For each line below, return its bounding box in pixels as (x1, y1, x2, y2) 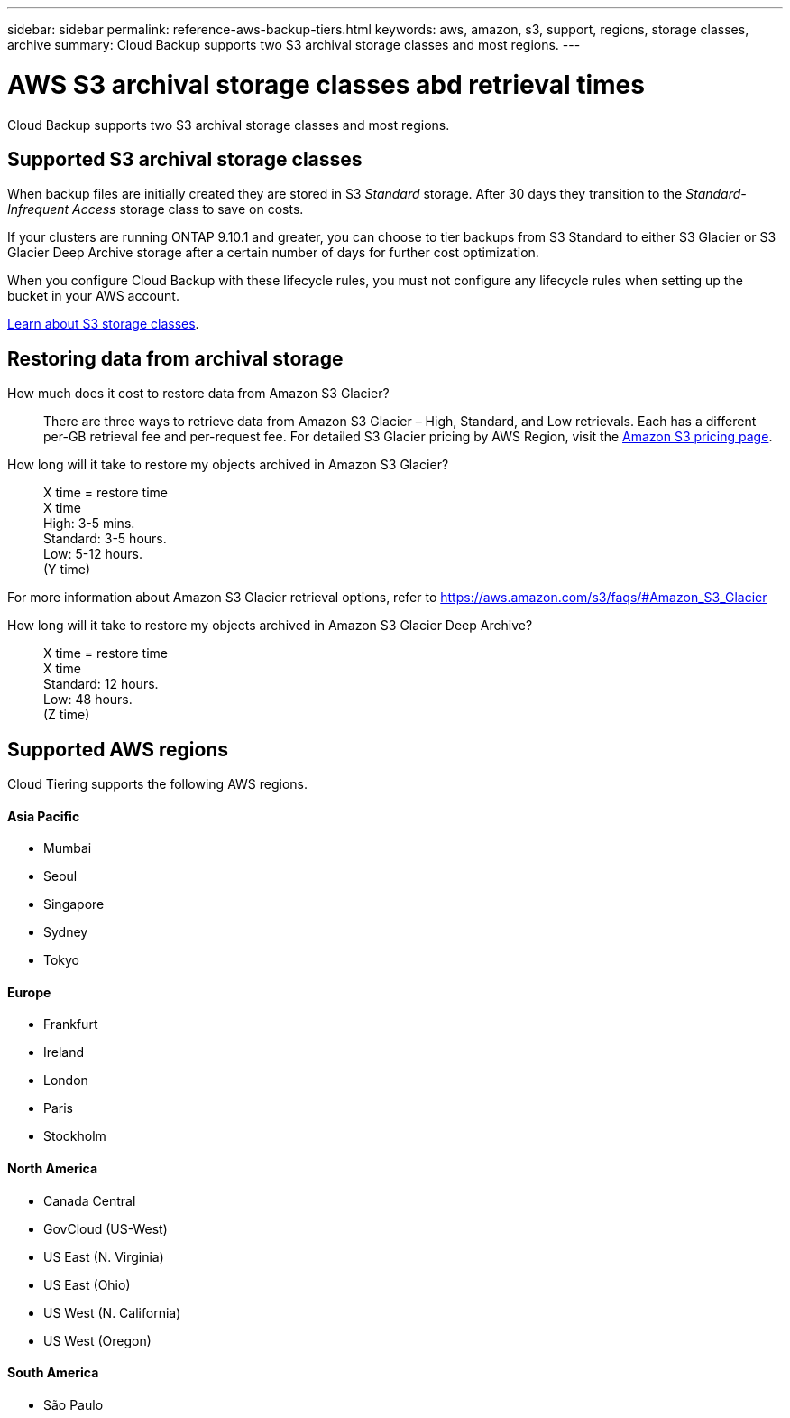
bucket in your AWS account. (7, 288, 179, 304)
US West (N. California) (43, 1304, 181, 1321)
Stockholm (43, 1128, 106, 1145)
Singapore (43, 896, 105, 913)
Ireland (43, 1044, 85, 1061)
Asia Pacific (7, 808, 80, 824)
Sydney (43, 924, 88, 941)
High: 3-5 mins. (43, 515, 135, 532)
